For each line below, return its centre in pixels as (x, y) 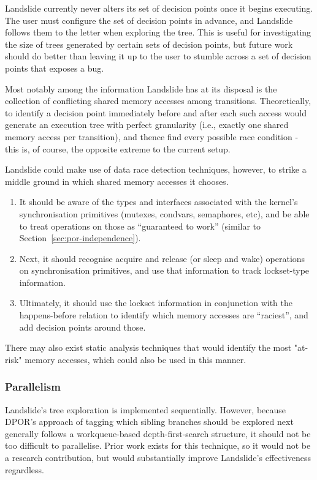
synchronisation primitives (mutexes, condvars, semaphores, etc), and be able (164, 213)
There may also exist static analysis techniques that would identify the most (148, 347)
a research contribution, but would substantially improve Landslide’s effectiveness (158, 458)
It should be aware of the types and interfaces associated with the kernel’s (158, 202)
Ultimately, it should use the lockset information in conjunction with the (156, 303)
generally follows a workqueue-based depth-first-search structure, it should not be (158, 433)
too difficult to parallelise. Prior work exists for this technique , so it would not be (158, 445)
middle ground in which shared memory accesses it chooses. (117, 181)
